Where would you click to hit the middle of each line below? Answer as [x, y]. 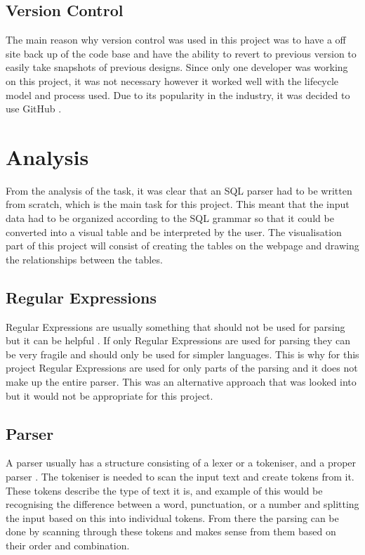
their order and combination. [68, 545]
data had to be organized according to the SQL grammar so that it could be [170, 218]
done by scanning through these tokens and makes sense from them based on [171, 531]
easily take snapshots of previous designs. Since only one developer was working [177, 67]
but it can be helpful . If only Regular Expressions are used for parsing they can [178, 340]
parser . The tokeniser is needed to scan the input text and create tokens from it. [180, 477]
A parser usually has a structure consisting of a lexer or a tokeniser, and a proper [181, 463]
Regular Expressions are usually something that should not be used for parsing [175, 326]
